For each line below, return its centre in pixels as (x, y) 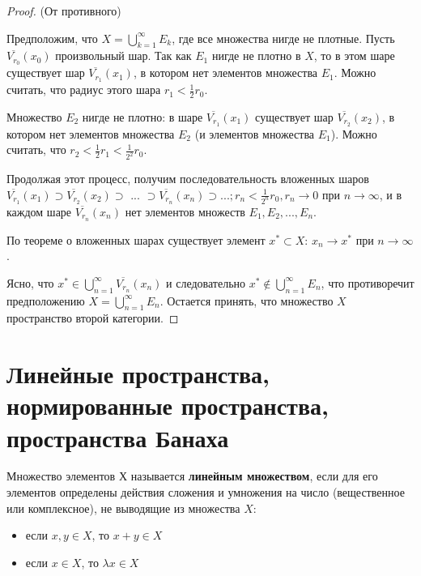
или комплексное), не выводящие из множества (123, 508)
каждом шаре (39, 211)
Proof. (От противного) (64, 11)
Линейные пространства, (138, 374)
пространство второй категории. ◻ (93, 318)
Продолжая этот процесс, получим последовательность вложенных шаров (188, 179)
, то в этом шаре (354, 55)
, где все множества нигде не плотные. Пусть (283, 38)
